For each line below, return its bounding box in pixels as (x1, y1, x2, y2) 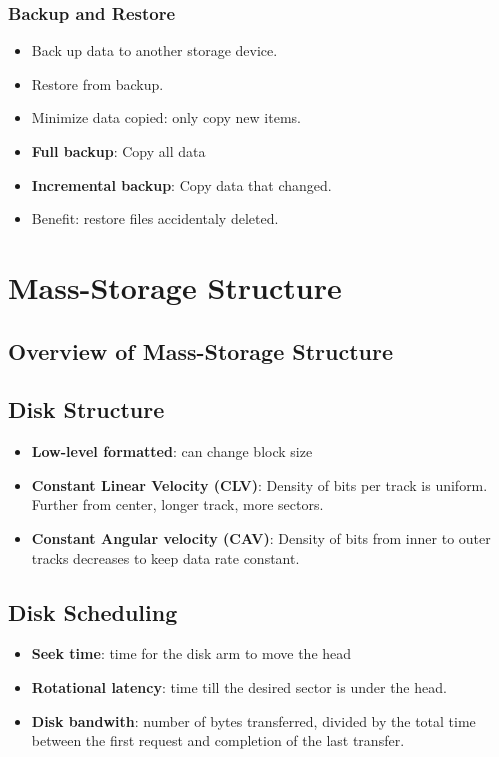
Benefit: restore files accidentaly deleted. (31, 208, 279, 229)
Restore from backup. (31, 73, 164, 94)
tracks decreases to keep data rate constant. (31, 547, 300, 568)
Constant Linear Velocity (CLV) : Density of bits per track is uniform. (31, 474, 488, 495)
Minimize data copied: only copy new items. (31, 107, 301, 128)
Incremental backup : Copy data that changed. (31, 174, 332, 195)
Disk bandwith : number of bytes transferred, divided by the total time (31, 710, 476, 731)
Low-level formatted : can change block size (31, 441, 313, 462)
